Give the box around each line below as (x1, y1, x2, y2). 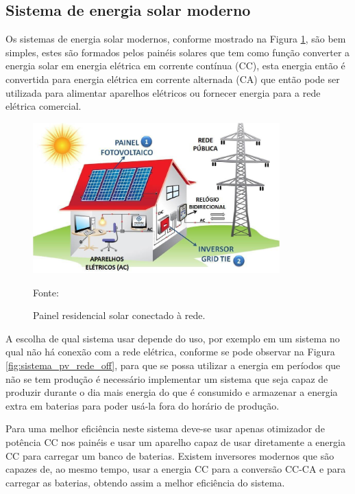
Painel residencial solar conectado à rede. (33, 308, 206, 322)
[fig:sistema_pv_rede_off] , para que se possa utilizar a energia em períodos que (5, 358, 341, 373)
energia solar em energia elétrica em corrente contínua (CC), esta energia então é (5, 58, 345, 73)
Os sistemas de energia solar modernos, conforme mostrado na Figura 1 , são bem (5, 32, 346, 46)
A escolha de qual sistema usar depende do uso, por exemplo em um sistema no (5, 331, 340, 345)
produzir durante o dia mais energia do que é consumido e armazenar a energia (5, 385, 338, 399)
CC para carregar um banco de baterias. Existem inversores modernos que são (5, 448, 334, 462)
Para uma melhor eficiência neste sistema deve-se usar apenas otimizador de (5, 421, 325, 436)
